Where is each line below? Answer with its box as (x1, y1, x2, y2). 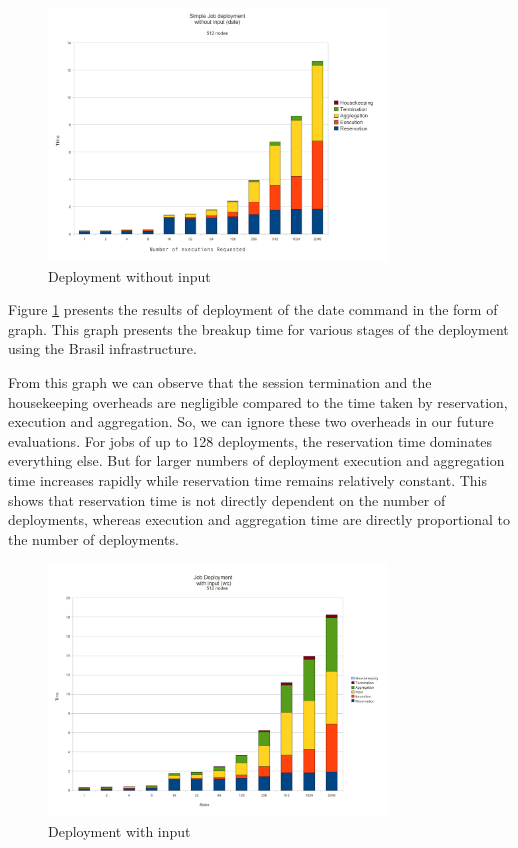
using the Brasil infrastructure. (8, 338, 197, 359)
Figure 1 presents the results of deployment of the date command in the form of (8, 299, 498, 320)
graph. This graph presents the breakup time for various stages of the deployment (8, 318, 509, 339)
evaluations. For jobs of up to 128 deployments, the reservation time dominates (8, 430, 493, 451)
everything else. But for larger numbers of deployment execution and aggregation (8, 450, 505, 471)
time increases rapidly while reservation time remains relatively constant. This (8, 469, 487, 490)
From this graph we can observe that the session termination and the (8, 372, 432, 393)
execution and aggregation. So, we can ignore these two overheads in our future (8, 411, 494, 432)
